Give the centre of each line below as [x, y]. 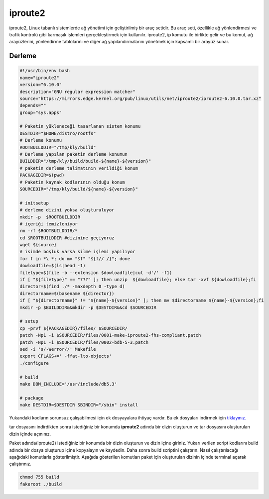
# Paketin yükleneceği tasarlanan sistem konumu [80, 126]
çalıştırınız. [20, 464]
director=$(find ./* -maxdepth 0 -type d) [72, 287]
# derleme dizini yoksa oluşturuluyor [67, 210]
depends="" [33, 105]
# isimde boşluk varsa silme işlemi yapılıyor [77, 252]
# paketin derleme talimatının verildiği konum [79, 168]
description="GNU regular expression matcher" [77, 92]
